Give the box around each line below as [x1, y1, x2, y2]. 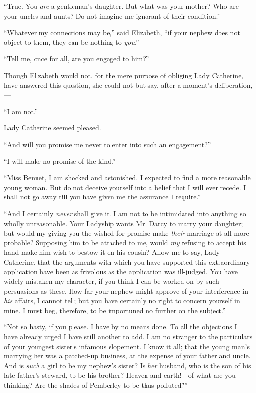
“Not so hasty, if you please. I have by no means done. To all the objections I [4, 321, 237, 332]
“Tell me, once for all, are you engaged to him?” [4, 53, 149, 64]
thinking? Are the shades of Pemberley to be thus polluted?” [4, 380, 188, 390]
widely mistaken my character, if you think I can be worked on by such [4, 276, 219, 286]
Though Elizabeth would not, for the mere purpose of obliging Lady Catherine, [4, 70, 244, 80]
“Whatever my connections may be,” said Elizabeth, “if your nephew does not [4, 27, 240, 38]
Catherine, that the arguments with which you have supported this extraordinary [4, 256, 250, 267]
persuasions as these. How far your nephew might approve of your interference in [4, 285, 248, 296]
